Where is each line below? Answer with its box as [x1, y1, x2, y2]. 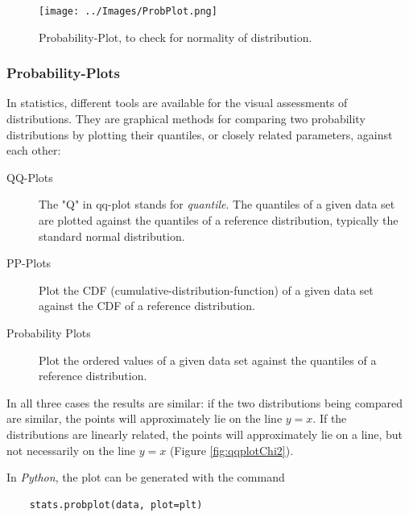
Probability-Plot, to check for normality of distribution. [39, 28, 312, 45]
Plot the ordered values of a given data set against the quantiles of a [39, 351, 377, 368]
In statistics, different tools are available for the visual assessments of [6, 94, 348, 111]
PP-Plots [6, 254, 52, 271]
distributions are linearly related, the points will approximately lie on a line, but [6, 425, 403, 442]
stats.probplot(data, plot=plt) [29, 498, 203, 511]
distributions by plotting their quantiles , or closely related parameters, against [6, 126, 393, 143]
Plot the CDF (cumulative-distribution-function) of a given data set [39, 281, 374, 298]
